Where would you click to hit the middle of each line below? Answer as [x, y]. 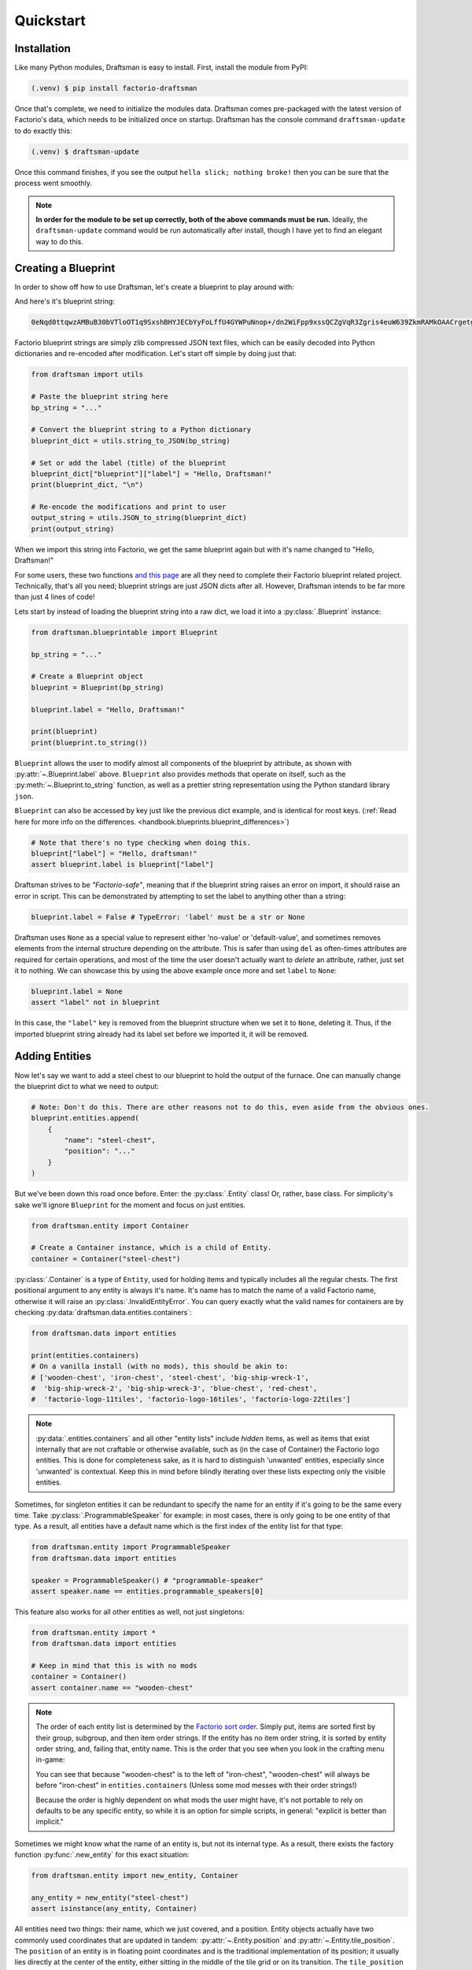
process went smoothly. [53, 183]
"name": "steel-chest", [110, 1140]
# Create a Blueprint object [87, 676]
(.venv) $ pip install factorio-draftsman [114, 88]
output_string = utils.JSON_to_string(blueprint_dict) [139, 518]
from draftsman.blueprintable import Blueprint [124, 632]
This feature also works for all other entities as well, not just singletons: [130, 1611]
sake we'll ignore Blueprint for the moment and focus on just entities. [130, 1205]
